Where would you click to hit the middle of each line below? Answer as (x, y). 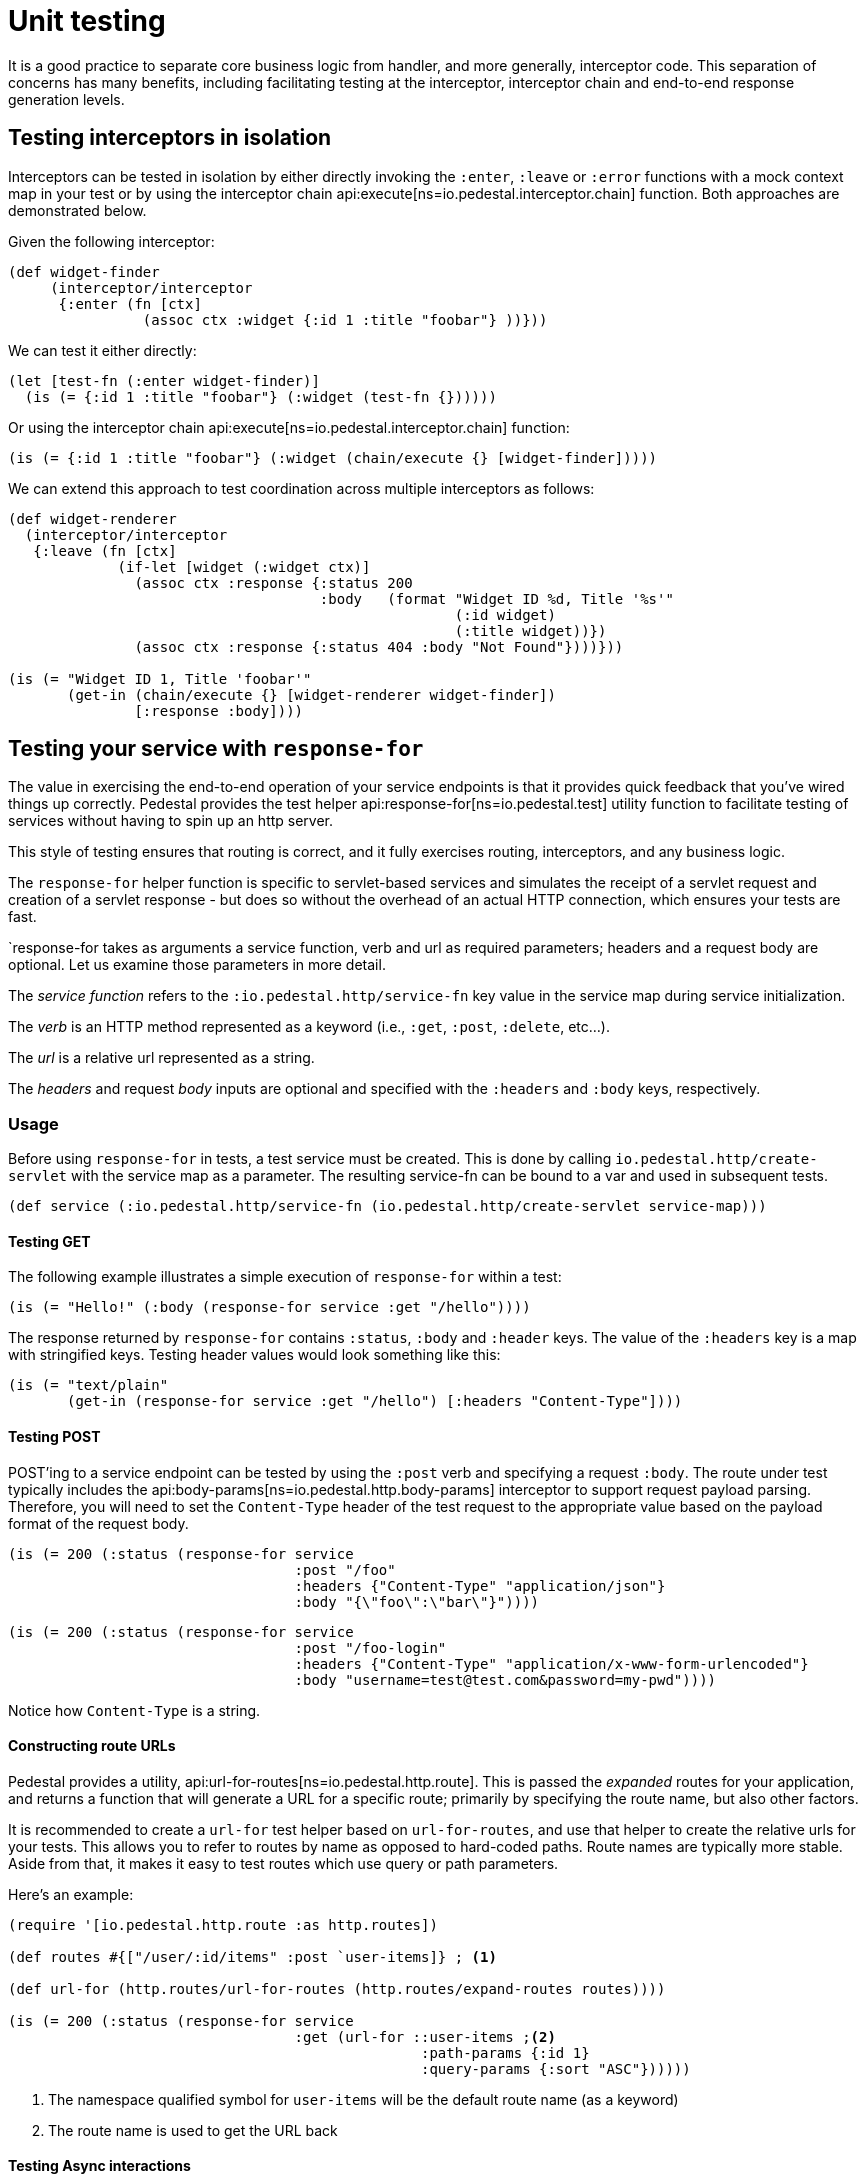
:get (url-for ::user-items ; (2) (425, 2036)
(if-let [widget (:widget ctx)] (244, 566)
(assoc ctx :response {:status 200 (273, 582)
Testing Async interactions (99, 2166)
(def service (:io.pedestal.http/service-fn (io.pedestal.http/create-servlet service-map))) (387, 1206)
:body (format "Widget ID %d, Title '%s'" (496, 598)
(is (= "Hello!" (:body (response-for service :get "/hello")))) (269, 1307)
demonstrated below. (77, 210)
